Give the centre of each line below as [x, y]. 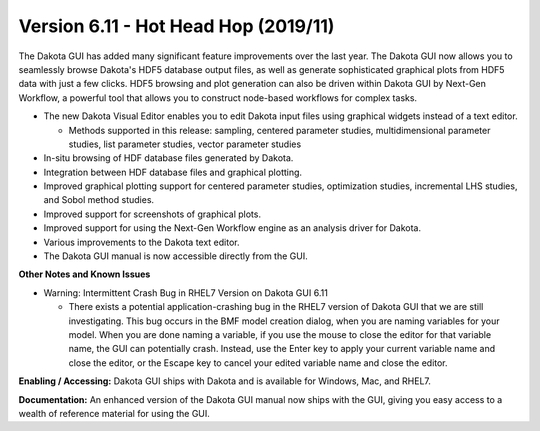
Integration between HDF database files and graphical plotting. [173, 172]
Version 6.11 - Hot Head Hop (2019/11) [176, 26]
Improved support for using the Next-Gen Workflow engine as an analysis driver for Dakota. [232, 228]
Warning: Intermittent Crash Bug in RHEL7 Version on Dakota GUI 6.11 [186, 292]
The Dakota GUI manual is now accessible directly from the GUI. [176, 256]
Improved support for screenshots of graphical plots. [152, 214]
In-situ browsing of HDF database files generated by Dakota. [168, 158]
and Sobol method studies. [99, 200]
